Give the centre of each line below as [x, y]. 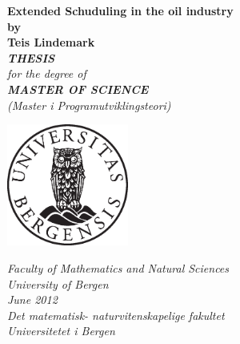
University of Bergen [58, 283]
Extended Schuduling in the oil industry [120, 10]
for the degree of [47, 73]
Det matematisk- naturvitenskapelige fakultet [116, 315]
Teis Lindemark [51, 42]
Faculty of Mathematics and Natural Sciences [118, 267]
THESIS [31, 57]
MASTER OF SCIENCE [78, 89]
